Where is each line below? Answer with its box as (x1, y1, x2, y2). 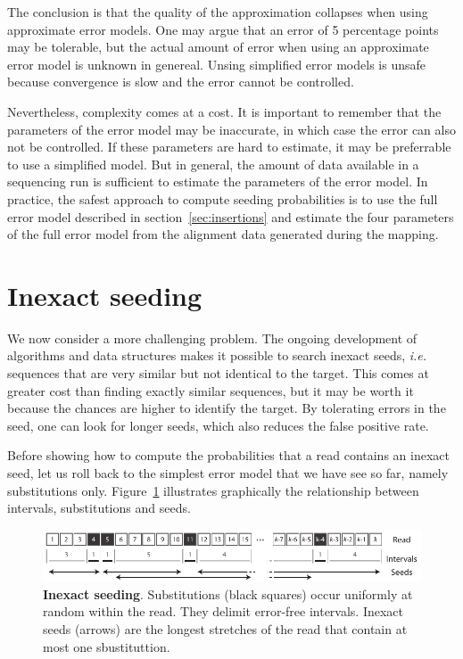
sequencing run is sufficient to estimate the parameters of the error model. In (7, 172, 428, 191)
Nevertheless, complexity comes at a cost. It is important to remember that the (7, 102, 442, 120)
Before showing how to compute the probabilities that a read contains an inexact (7, 446, 450, 465)
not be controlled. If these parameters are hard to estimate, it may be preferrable (7, 137, 451, 156)
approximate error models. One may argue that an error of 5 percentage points (7, 20, 439, 38)
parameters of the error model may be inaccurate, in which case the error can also (7, 119, 456, 138)
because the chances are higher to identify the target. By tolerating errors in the (7, 399, 446, 417)
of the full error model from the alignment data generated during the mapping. (7, 225, 439, 243)
